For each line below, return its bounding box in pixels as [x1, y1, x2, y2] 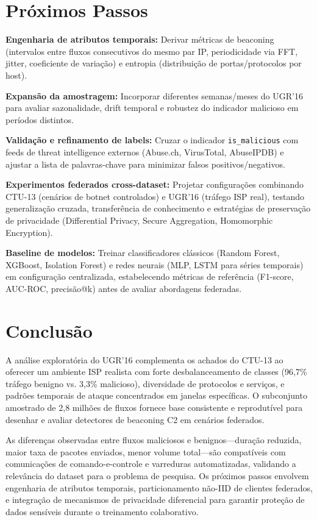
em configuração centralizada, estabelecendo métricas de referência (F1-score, [5, 270, 294, 283]
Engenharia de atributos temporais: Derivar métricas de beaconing [5, 33, 274, 46]
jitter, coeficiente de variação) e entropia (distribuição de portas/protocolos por [5, 57, 302, 69]
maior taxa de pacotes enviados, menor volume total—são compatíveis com [5, 445, 286, 458]
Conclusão [5, 318, 93, 343]
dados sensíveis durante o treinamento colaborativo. [5, 505, 199, 518]
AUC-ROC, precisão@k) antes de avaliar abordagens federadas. [5, 282, 242, 294]
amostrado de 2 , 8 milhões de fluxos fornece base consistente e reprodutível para [5, 401, 303, 413]
